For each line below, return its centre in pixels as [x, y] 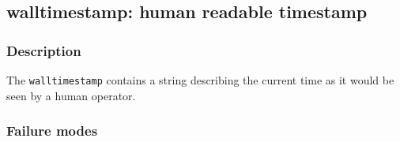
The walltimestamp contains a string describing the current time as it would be [200, 80]
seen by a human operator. [71, 95]
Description [44, 50]
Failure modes [52, 131]
